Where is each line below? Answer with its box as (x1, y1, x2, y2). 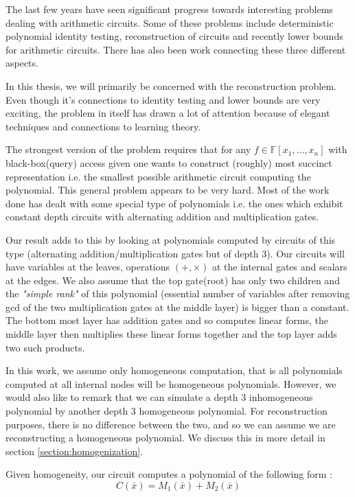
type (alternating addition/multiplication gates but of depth (5, 246, 259, 260)
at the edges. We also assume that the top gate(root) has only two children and (5, 273, 340, 287)
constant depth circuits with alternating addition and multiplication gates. (5, 209, 319, 224)
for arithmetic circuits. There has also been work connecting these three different (5, 42, 346, 56)
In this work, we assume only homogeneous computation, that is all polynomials (5, 363, 343, 378)
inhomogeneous (249, 390, 313, 404)
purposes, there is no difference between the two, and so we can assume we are (5, 417, 336, 431)
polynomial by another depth (5, 404, 128, 418)
